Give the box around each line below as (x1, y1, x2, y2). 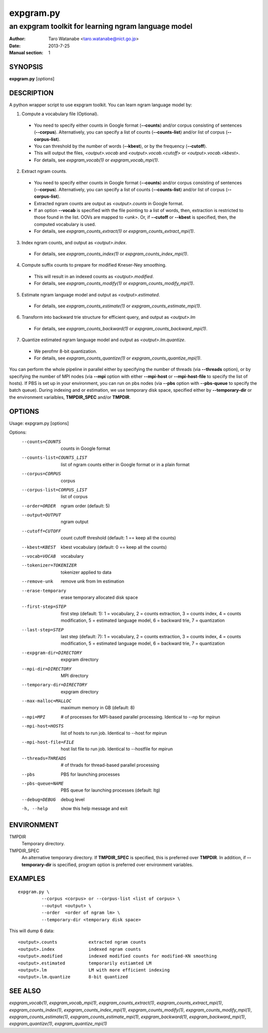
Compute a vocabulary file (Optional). (21, 111, 99, 117)
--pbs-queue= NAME (21, 780, 64, 786)
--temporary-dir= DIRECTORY (21, 682, 87, 688)
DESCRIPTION (9, 88, 54, 97)
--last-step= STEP (21, 627, 64, 633)
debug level (61, 796, 85, 802)
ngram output (61, 519, 89, 525)
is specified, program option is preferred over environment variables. (52, 862, 194, 868)
